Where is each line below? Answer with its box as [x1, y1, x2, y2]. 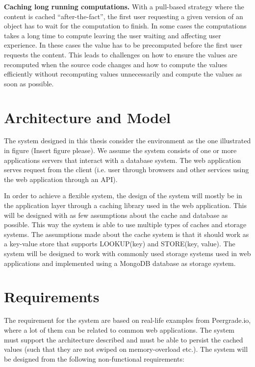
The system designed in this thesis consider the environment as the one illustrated [4, 135, 251, 146]
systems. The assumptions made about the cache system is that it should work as [4, 229, 249, 239]
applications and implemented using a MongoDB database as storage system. [4, 258, 236, 268]
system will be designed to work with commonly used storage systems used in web [4, 248, 251, 258]
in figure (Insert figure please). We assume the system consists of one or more [4, 145, 237, 156]
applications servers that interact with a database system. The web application [4, 155, 241, 165]
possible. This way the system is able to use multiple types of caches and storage [4, 219, 247, 230]
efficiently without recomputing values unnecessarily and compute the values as [4, 69, 242, 79]
